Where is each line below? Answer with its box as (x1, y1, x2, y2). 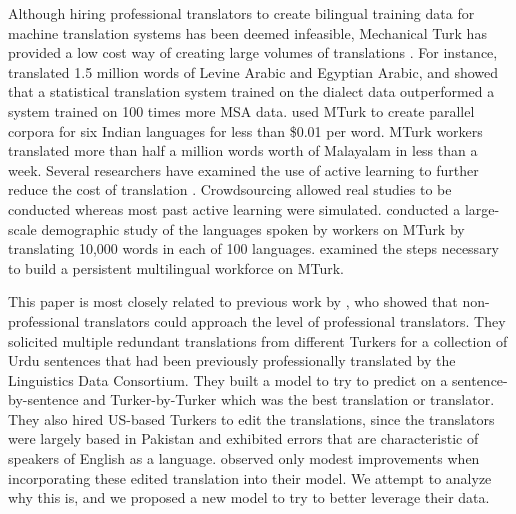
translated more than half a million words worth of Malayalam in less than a (8, 140, 478, 161)
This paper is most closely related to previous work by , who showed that (8, 291, 458, 312)
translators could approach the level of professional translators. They (84, 310, 506, 331)
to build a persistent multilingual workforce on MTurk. (8, 257, 344, 278)
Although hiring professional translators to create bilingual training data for (8, 3, 475, 23)
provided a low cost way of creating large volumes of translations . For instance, (8, 42, 498, 63)
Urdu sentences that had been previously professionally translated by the (8, 350, 456, 371)
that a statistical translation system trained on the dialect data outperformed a (8, 81, 495, 102)
